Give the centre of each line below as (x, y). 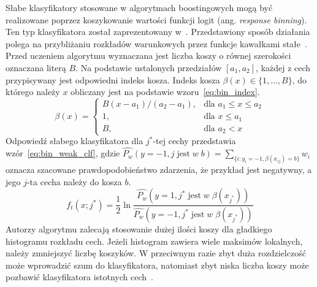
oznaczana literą (36, 67)
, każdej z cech (283, 67)
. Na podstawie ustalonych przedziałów (149, 67)
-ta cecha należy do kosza (74, 181)
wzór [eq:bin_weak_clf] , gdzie (63, 153)
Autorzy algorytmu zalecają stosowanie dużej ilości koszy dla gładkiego (139, 228)
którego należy (33, 92)
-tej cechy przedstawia (194, 141)
